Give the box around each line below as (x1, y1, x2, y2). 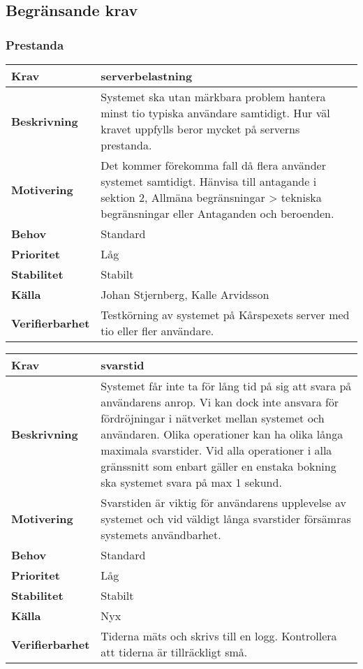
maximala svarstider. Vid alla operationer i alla (101, 442, 332, 458)
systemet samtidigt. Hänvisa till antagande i (101, 173, 317, 189)
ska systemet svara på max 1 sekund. (101, 474, 282, 490)
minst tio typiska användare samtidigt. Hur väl (101, 105, 330, 121)
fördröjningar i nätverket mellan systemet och (101, 410, 325, 426)
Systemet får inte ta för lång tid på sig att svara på (101, 378, 352, 394)
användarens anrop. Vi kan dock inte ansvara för (101, 394, 339, 410)
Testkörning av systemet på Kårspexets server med (101, 307, 350, 323)
